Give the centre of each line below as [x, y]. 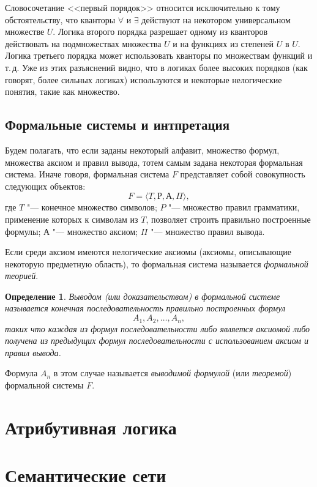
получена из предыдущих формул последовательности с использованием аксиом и [157, 340]
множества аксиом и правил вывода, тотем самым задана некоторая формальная [154, 162]
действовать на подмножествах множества [83, 43]
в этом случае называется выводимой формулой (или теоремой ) [173, 373]
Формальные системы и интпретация [117, 125]
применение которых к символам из [72, 219]
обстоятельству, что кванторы [60, 19]
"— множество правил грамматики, [234, 207]
